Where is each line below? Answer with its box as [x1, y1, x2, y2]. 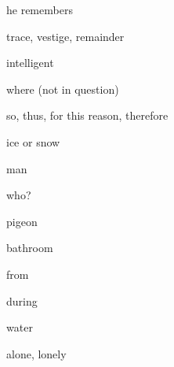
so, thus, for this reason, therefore [6, 107, 169, 124]
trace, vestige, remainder [6, 28, 125, 44]
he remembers [6, 2, 73, 17]
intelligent [6, 54, 54, 71]
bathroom [6, 239, 53, 256]
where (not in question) [6, 80, 119, 97]
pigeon [6, 213, 38, 229]
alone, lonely [6, 345, 67, 361]
